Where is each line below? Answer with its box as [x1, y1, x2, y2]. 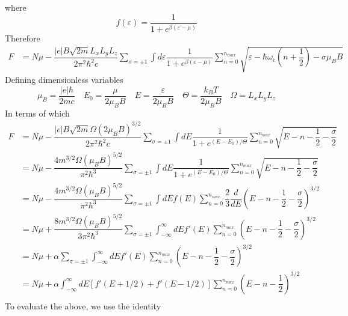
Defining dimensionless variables [5, 73, 123, 86]
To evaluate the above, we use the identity [5, 299, 161, 312]
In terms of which [5, 106, 70, 119]
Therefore [5, 32, 40, 44]
